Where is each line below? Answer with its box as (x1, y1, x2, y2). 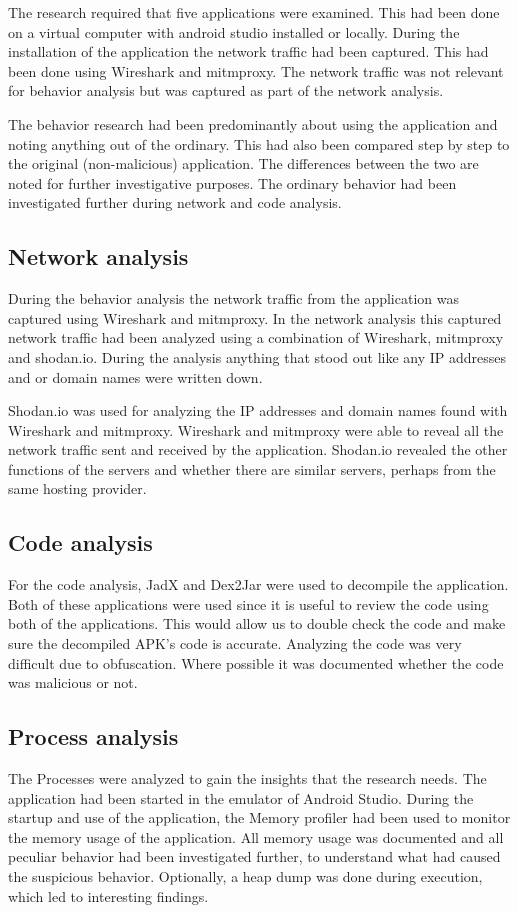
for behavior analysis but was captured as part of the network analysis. (8, 80, 444, 101)
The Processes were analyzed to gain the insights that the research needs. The (8, 768, 487, 789)
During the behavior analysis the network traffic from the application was (8, 288, 459, 309)
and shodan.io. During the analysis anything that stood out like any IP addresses (8, 346, 507, 367)
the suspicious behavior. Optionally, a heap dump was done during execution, (8, 866, 483, 887)
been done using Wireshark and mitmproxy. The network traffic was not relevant (8, 60, 504, 81)
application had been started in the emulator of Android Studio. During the (8, 787, 474, 808)
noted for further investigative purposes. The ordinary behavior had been (8, 172, 457, 193)
